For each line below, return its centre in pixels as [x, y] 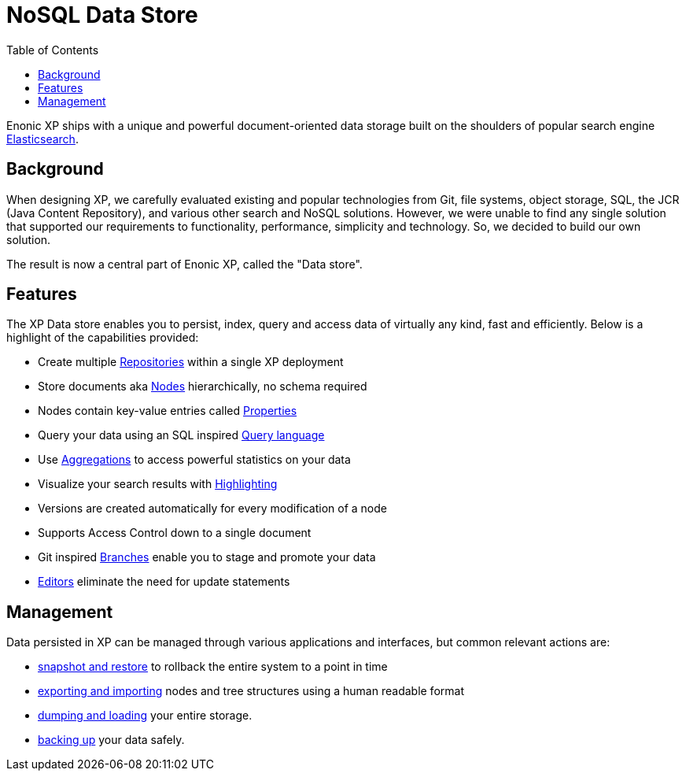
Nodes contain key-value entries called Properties [168, 411]
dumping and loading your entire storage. [145, 716]
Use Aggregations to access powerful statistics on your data [194, 460]
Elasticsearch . [42, 139]
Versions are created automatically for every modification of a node [212, 509]
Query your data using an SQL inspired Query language [181, 435]
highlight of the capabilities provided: [103, 338]
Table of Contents [53, 50]
